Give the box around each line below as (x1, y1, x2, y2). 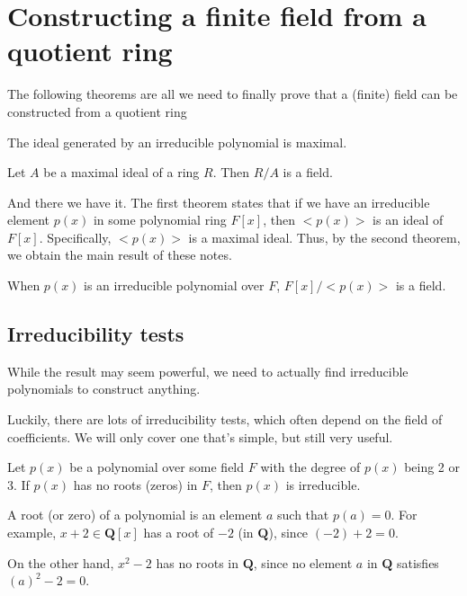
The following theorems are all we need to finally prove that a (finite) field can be (7, 85, 458, 103)
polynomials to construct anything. (7, 379, 201, 398)
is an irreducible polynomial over (84, 276, 265, 295)
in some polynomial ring (93, 210, 227, 229)
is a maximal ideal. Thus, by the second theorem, (188, 227, 461, 246)
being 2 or (404, 458, 461, 476)
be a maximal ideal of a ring (43, 163, 200, 182)
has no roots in (156, 553, 239, 572)
